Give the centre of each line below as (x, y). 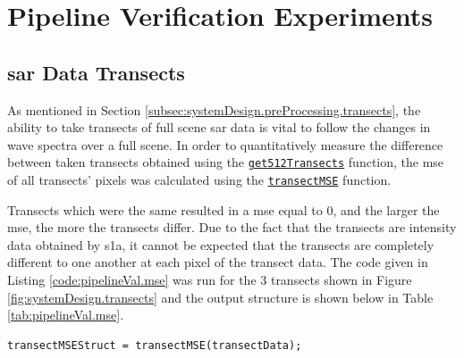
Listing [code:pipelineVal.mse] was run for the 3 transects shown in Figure (210, 280)
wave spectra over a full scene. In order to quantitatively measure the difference (225, 144)
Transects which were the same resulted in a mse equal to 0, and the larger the (224, 209)
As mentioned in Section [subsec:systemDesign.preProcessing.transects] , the (214, 109)
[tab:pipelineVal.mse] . (66, 315)
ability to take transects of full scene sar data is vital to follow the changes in (219, 127)
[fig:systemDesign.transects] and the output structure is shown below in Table (220, 297)
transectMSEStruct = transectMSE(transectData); (155, 345)
